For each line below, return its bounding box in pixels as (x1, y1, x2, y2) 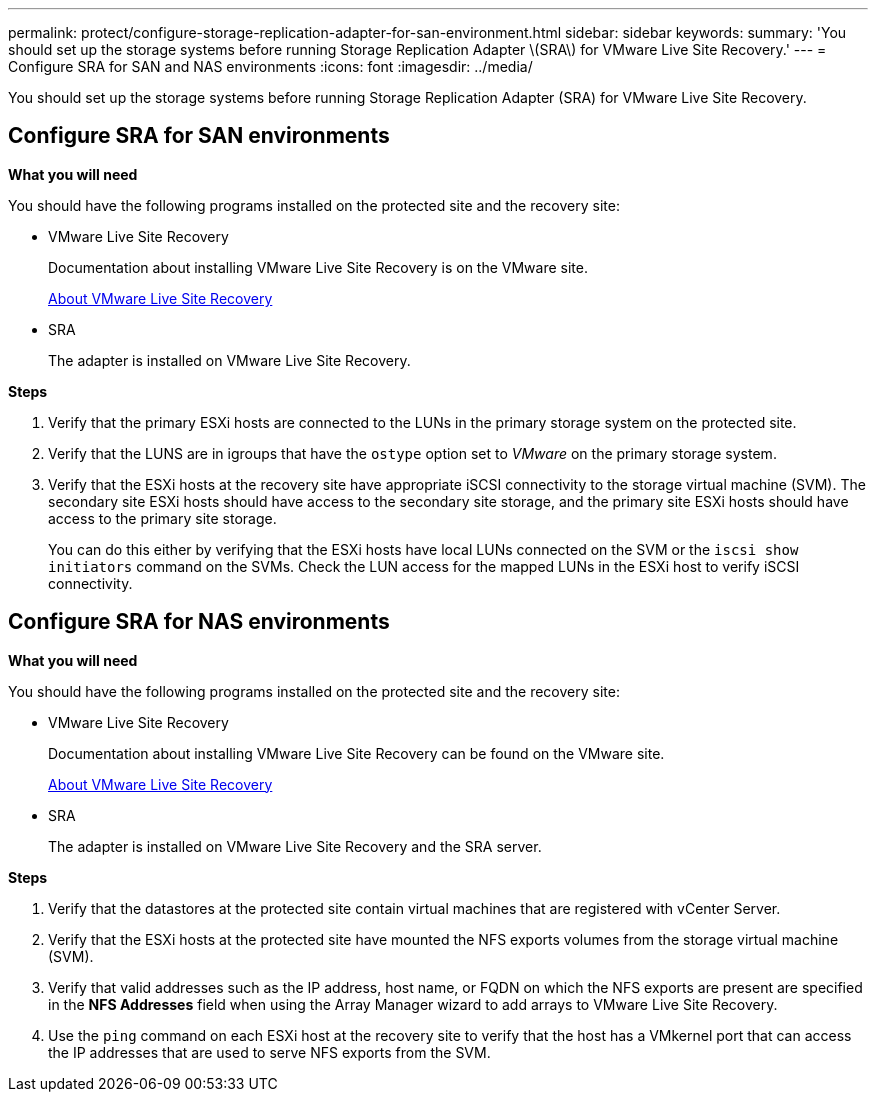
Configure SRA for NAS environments (8, 609, 390, 635)
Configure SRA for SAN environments (8, 123, 390, 149)
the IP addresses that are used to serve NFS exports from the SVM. (48, 1043, 491, 1061)
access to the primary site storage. (48, 509, 277, 527)
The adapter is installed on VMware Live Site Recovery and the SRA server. (48, 837, 542, 855)
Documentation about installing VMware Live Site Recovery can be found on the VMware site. (48, 744, 665, 762)
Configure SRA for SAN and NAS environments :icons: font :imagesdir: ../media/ (8, 58, 533, 75)
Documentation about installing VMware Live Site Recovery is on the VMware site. (48, 258, 588, 276)
